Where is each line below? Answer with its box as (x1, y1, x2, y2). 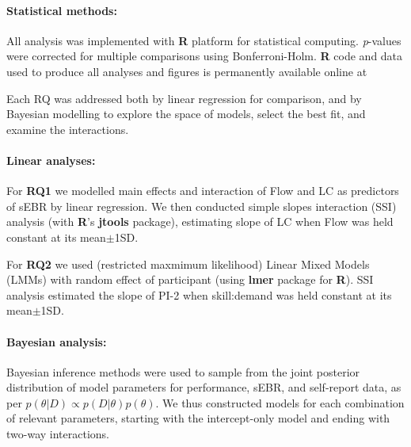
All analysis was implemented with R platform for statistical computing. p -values (6, 32, 401, 48)
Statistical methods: (6, 2, 117, 18)
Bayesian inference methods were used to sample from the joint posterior (6, 363, 360, 380)
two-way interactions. (6, 426, 109, 442)
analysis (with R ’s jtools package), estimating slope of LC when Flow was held (6, 213, 394, 230)
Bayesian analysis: (6, 333, 107, 350)
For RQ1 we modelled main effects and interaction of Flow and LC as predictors (6, 182, 399, 199)
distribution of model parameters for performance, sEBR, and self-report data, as (6, 379, 401, 395)
